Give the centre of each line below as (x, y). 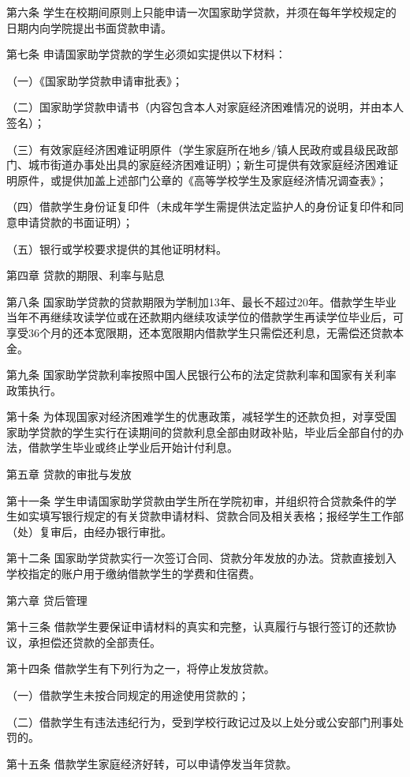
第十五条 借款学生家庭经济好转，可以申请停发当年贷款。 (152, 763)
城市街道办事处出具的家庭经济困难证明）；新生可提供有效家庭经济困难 (207, 165)
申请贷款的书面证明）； (75, 221)
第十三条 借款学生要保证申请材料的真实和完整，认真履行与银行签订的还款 (196, 627)
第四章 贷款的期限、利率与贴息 (86, 275)
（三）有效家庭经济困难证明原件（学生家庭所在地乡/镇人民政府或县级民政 (197, 149)
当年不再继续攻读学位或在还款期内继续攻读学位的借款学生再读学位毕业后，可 (205, 317)
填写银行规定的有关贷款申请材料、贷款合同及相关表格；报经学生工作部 (221, 516)
